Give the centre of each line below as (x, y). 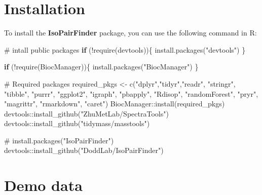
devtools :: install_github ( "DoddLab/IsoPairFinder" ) (84, 150)
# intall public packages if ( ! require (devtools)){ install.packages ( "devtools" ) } (125, 49)
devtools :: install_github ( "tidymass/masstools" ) (77, 123)
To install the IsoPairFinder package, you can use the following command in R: (130, 33)
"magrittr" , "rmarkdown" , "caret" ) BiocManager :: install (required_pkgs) (115, 104)
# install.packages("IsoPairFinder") (59, 140)
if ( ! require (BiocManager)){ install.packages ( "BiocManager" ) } (101, 67)
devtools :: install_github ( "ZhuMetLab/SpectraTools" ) (86, 113)
